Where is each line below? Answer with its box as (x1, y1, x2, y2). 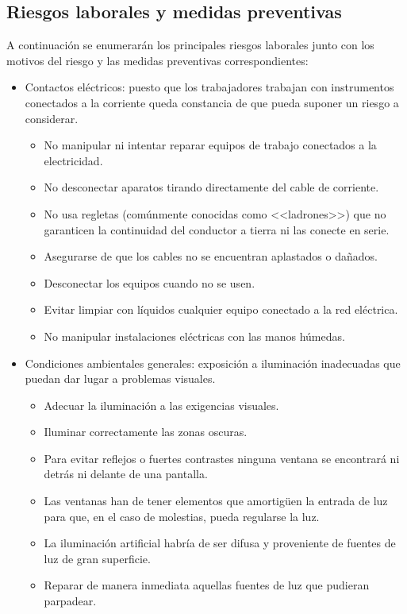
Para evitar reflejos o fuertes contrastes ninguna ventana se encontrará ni (44, 450, 400, 466)
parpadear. (44, 593, 97, 609)
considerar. (25, 110, 79, 126)
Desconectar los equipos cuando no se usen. (44, 274, 255, 291)
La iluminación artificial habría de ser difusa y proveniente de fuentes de (44, 535, 396, 551)
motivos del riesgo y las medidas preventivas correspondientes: (6, 52, 309, 68)
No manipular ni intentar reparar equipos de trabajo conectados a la (44, 137, 377, 153)
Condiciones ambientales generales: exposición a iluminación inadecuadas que (25, 354, 401, 371)
